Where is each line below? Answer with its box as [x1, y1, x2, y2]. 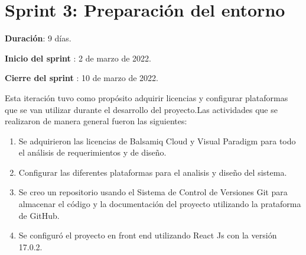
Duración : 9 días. [5, 32, 71, 44]
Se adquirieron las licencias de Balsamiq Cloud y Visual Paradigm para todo [18, 134, 296, 147]
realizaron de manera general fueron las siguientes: [5, 115, 187, 127]
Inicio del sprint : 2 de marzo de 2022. [5, 51, 151, 64]
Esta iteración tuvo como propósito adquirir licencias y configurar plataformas [5, 91, 288, 104]
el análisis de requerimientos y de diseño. [18, 146, 167, 159]
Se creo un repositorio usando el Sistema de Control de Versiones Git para [18, 186, 288, 198]
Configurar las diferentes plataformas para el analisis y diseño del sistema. [18, 166, 287, 178]
